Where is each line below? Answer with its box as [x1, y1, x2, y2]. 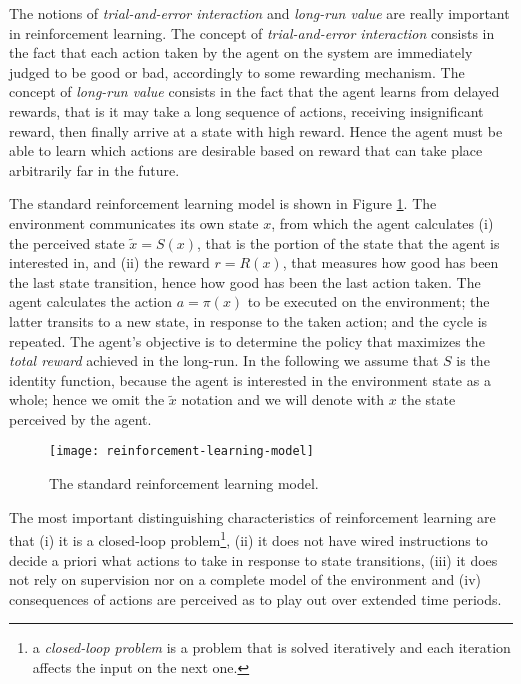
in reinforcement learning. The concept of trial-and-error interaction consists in [9, 22, 495, 43]
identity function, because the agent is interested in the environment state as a [9, 369, 491, 390]
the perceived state [9, 232, 125, 253]
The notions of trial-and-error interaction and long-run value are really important [9, 3, 510, 23]
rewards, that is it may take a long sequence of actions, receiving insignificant [9, 100, 484, 121]
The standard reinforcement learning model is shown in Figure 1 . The [9, 193, 437, 214]
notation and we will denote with [181, 389, 385, 410]
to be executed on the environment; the [247, 291, 490, 312]
